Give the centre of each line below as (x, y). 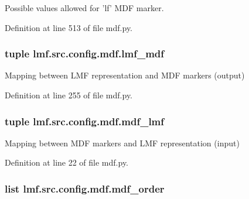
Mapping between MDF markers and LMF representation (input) (122, 143)
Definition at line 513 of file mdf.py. (69, 27)
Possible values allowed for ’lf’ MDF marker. (84, 8)
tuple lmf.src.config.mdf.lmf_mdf (85, 54)
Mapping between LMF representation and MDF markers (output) (125, 75)
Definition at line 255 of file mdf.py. (69, 95)
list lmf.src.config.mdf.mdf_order (85, 188)
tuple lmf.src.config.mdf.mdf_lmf (85, 121)
